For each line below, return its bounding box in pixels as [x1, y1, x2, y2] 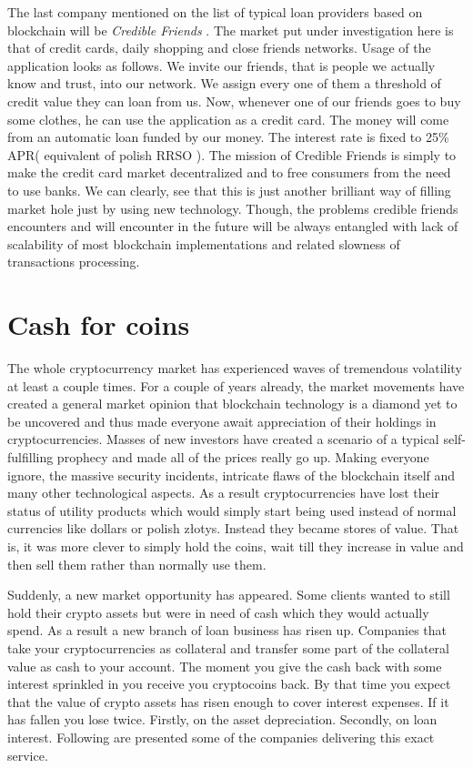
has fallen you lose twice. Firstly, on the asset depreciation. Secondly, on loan [7, 710, 438, 729]
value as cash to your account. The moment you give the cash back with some [7, 656, 442, 675]
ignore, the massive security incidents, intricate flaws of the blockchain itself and [7, 465, 456, 484]
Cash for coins [7, 306, 190, 343]
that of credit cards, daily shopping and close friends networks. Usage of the [7, 38, 431, 57]
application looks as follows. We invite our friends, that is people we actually [7, 56, 436, 75]
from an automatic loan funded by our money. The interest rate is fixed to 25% [7, 127, 449, 147]
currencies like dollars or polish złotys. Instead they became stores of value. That [7, 519, 459, 538]
